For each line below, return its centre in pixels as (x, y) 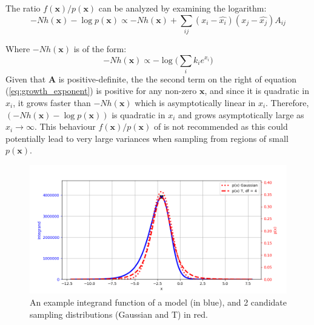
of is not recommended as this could (221, 126)
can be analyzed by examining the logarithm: (182, 8)
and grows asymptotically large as (241, 114)
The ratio (23, 8)
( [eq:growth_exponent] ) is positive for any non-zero (101, 91)
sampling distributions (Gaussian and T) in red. (119, 314)
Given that (26, 79)
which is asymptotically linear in (195, 103)
